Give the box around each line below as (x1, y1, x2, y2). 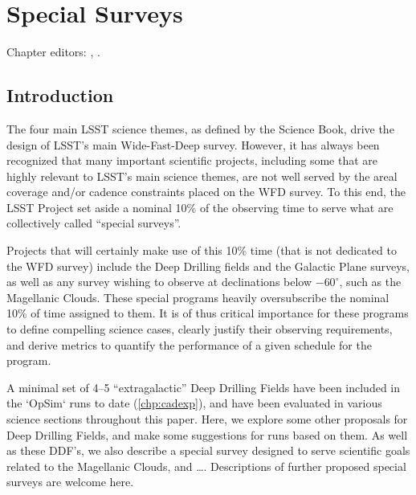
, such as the (339, 273, 402, 290)
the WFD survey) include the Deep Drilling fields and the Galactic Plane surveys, (6, 257, 410, 274)
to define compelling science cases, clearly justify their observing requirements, (6, 321, 393, 337)
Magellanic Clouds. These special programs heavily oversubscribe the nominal (6, 288, 389, 305)
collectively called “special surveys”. (6, 215, 181, 231)
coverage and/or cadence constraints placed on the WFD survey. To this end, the (6, 183, 406, 200)
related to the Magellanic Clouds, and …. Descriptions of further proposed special (6, 457, 406, 474)
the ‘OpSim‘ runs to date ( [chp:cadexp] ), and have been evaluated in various (6, 395, 382, 411)
